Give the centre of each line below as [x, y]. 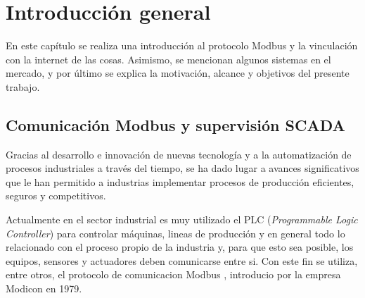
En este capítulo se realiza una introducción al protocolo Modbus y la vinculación [182, 45]
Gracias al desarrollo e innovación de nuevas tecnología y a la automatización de [179, 154]
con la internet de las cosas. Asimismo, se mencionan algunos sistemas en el [168, 59]
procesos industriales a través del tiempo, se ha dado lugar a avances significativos [182, 168]
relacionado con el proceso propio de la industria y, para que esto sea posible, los [180, 247]
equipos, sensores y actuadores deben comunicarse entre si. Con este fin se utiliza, [182, 260]
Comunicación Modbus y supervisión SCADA [175, 124]
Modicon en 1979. [44, 288]
